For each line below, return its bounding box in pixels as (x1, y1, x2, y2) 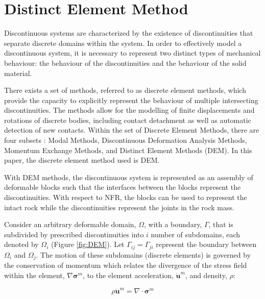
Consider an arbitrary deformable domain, (4, 219, 136, 230)
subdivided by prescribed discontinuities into (4, 229, 144, 239)
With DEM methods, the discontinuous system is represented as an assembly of (4, 171, 253, 182)
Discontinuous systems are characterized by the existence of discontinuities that (4, 28, 253, 38)
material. (4, 67, 32, 78)
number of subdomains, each (151, 229, 240, 239)
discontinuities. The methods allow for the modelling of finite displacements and (4, 105, 255, 115)
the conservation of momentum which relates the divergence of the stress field (4, 260, 247, 270)
